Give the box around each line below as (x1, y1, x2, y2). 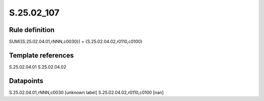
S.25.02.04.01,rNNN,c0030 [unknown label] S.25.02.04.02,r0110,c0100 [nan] (9, 89, 164, 95)
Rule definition (9, 26, 55, 34)
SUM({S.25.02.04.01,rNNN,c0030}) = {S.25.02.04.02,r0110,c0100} (9, 39, 143, 45)
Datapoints (9, 77, 44, 85)
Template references (9, 51, 74, 59)
